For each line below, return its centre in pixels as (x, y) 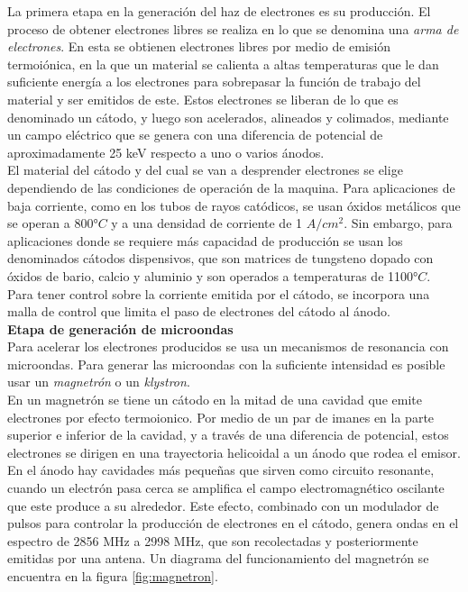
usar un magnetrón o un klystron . (99, 382)
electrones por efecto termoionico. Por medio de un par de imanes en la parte (221, 417)
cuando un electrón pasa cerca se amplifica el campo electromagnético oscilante (226, 488)
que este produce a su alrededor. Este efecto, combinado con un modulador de (223, 505)
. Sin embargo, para (398, 223)
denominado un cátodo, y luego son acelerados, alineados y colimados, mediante (228, 117)
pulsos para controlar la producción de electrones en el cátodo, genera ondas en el (233, 523)
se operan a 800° (53, 223)
